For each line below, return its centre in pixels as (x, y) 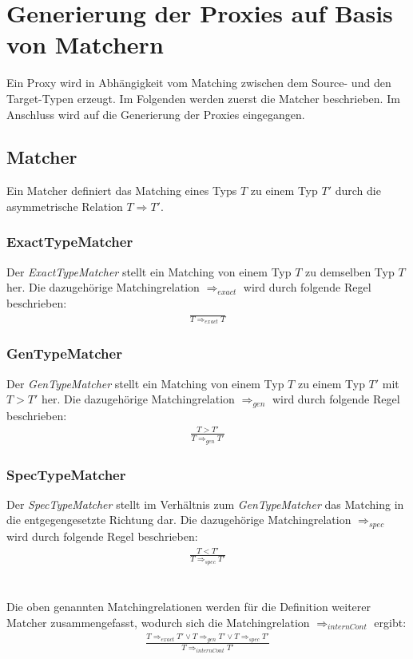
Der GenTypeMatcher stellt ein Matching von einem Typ (145, 383)
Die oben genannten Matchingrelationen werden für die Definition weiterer (189, 606)
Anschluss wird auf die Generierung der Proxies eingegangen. (156, 114)
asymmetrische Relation (65, 206)
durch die (358, 191)
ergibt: (390, 622)
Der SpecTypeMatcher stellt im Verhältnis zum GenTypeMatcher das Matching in (205, 504)
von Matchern (85, 44)
